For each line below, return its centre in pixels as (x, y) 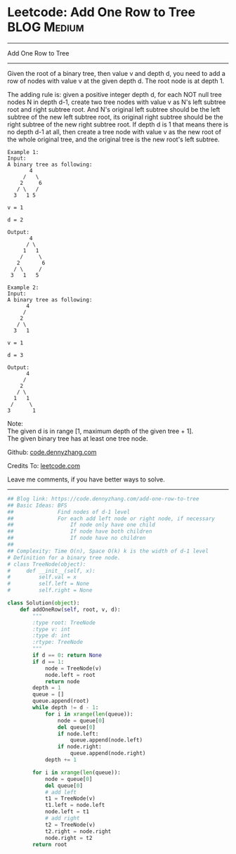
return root (50, 844)
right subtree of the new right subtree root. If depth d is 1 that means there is (118, 124)
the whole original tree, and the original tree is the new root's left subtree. (113, 139)
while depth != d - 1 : (66, 708)
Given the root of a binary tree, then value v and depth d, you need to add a (117, 73)
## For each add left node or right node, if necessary (111, 518)
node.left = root (70, 675)
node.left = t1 (67, 812)
